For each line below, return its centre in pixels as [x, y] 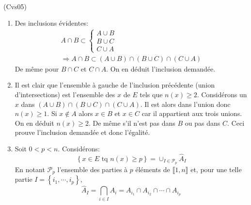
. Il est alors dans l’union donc [185, 104]
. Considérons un [222, 95]
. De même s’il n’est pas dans [132, 123]
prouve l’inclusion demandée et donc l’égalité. [82, 132]
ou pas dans [203, 123]
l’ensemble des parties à [93, 169]
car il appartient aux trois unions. [192, 113]
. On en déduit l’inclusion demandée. [161, 68]
